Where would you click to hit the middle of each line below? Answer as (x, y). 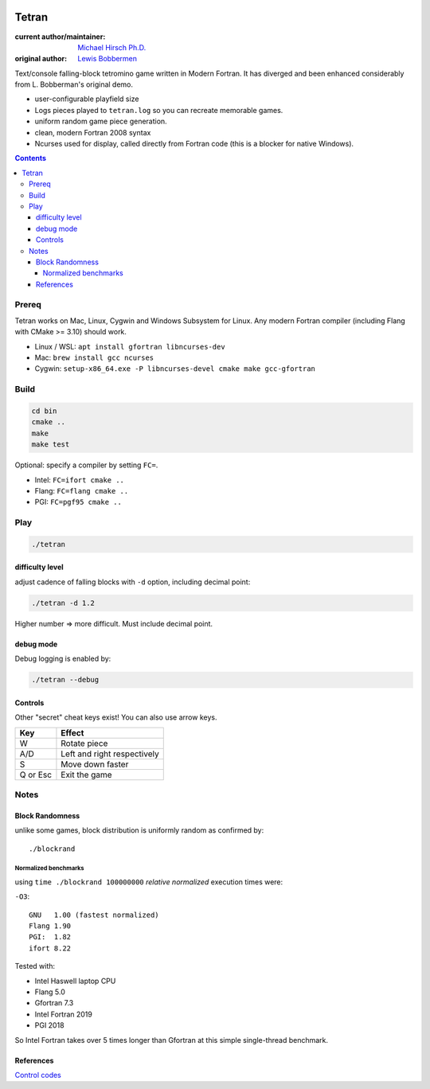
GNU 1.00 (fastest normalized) (94, 915)
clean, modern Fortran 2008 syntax (93, 132)
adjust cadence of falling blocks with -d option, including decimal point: (133, 582)
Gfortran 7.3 (54, 1003)
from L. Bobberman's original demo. (74, 84)
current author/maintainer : (60, 37)
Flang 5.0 (50, 992)
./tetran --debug (65, 680)
